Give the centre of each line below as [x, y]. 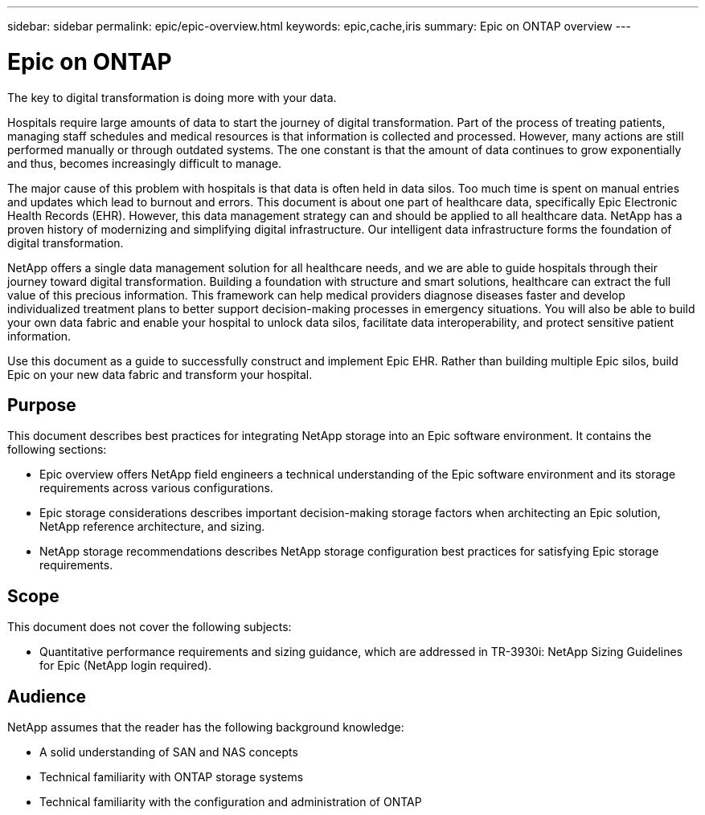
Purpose [42, 405]
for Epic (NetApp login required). [126, 666]
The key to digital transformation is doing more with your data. [172, 97]
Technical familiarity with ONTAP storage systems [172, 777]
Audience [47, 696]
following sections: [57, 450]
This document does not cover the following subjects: [150, 627]
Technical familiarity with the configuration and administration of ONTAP [231, 802]
